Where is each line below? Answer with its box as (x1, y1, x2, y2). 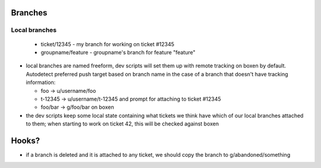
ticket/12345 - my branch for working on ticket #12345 (40, 40, 175, 47)
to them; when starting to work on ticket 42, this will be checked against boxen (26, 120, 219, 127)
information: (26, 79, 56, 86)
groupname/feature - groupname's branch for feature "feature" (40, 49, 196, 56)
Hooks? (11, 135, 40, 146)
